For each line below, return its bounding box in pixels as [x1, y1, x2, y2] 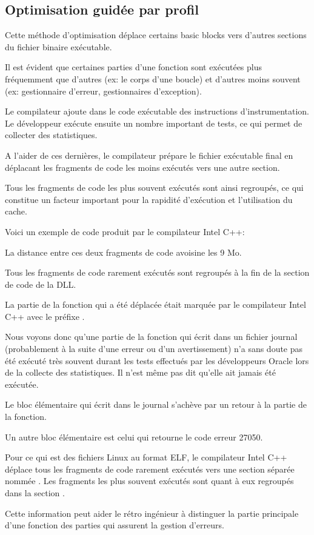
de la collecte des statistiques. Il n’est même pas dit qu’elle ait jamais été [5, 366, 276, 379]
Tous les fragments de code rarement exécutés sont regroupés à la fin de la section [5, 266, 310, 279]
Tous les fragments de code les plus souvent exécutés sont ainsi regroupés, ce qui [5, 181, 304, 194]
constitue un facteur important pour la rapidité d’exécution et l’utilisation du [5, 193, 293, 205]
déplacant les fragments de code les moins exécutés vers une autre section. [5, 161, 280, 173]
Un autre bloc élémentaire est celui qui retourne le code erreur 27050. [5, 430, 263, 443]
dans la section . [5, 487, 65, 499]
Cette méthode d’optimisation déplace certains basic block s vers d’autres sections [5, 28, 307, 41]
